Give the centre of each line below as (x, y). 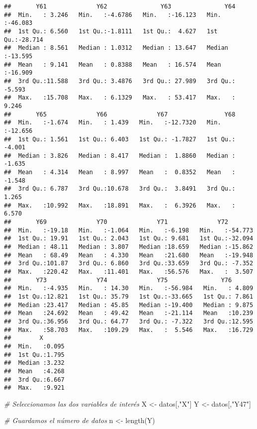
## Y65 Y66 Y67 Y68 (120, 114)
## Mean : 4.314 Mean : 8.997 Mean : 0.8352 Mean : (120, 172)
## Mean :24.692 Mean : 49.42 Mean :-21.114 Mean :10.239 (129, 313)
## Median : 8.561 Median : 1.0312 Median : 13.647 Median (116, 48)
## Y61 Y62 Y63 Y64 (120, 6)
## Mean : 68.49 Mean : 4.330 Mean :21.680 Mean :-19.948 (129, 255)
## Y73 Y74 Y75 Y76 (118, 280)
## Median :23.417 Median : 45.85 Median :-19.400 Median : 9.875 (129, 305)
